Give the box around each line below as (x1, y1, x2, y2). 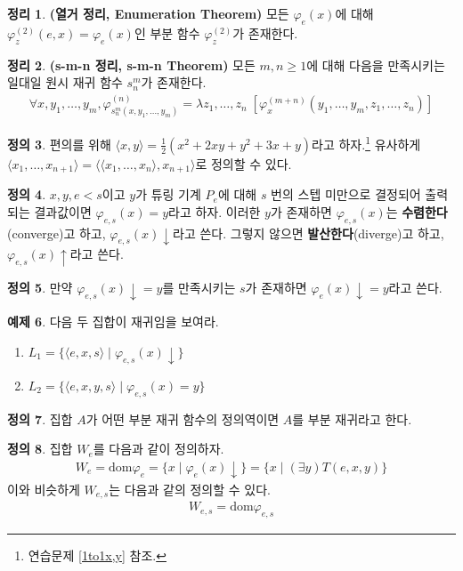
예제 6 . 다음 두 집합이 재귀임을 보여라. (7, 312, 219, 331)
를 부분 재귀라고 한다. (292, 409, 412, 428)
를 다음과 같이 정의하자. (93, 439, 224, 458)
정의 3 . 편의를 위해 (7, 134, 111, 153)
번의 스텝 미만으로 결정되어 (271, 185, 421, 204)
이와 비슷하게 (7, 479, 80, 498)
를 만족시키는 (162, 278, 236, 297)
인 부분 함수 (134, 23, 200, 42)
